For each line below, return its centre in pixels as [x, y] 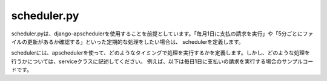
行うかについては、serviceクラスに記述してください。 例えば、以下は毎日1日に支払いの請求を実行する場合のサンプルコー [162, 61]
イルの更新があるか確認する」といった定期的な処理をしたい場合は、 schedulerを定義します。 [128, 41]
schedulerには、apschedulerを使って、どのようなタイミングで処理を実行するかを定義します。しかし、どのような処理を [160, 53]
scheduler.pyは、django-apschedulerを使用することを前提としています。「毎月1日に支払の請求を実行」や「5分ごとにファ [162, 34]
